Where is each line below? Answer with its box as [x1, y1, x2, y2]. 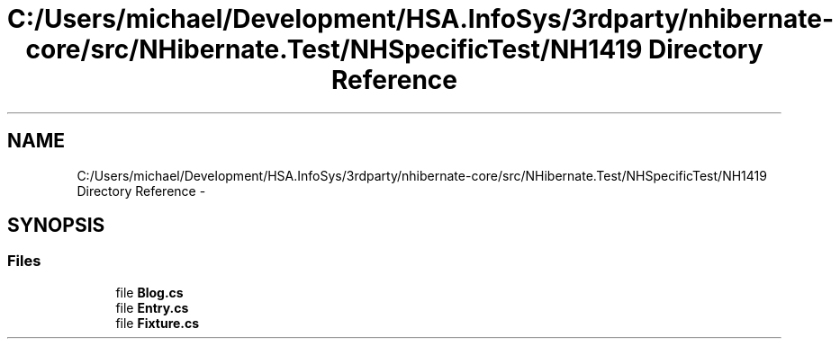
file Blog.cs [115, 284, 184, 300]
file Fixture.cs [115, 315, 200, 331]
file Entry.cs [115, 299, 189, 315]
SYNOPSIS [7, 214, 105, 237]
